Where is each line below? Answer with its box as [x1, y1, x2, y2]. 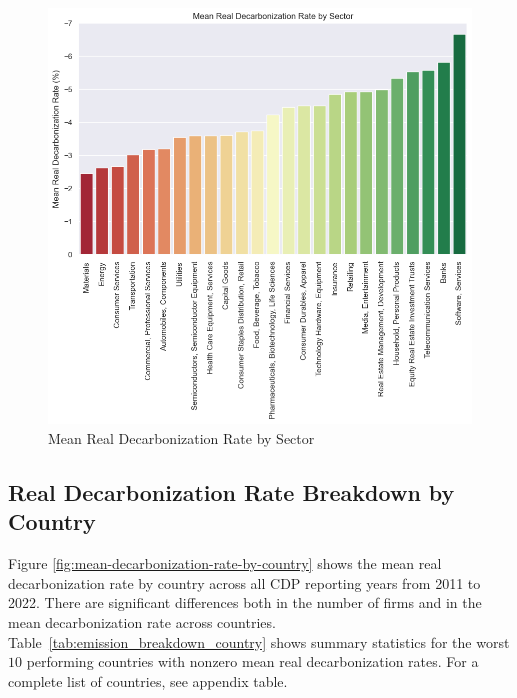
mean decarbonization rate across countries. [8, 612, 276, 633]
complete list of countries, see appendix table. [8, 670, 288, 691]
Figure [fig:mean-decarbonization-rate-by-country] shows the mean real [8, 553, 442, 574]
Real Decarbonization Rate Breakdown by [8, 477, 455, 508]
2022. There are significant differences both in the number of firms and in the [8, 592, 482, 613]
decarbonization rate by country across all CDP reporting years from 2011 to [8, 572, 481, 593]
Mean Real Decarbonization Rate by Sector [48, 428, 315, 449]
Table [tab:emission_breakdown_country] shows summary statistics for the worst [8, 631, 510, 652]
